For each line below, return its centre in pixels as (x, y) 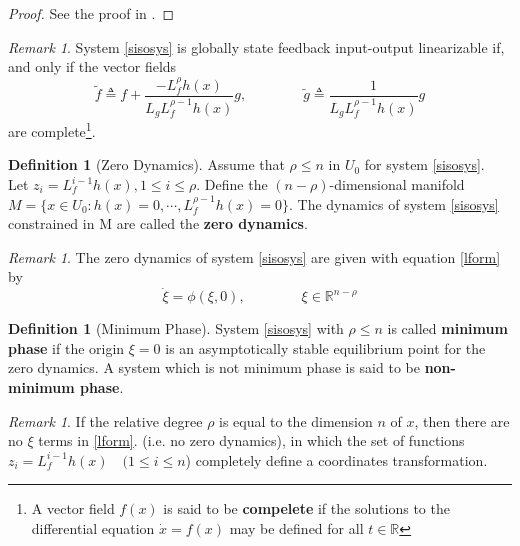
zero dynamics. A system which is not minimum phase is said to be (214, 367)
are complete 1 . (52, 129)
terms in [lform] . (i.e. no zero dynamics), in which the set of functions (251, 440)
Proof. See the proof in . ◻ (91, 13)
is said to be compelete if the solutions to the (306, 508)
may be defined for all (296, 527)
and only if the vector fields (92, 66)
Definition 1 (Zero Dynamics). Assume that (146, 164)
